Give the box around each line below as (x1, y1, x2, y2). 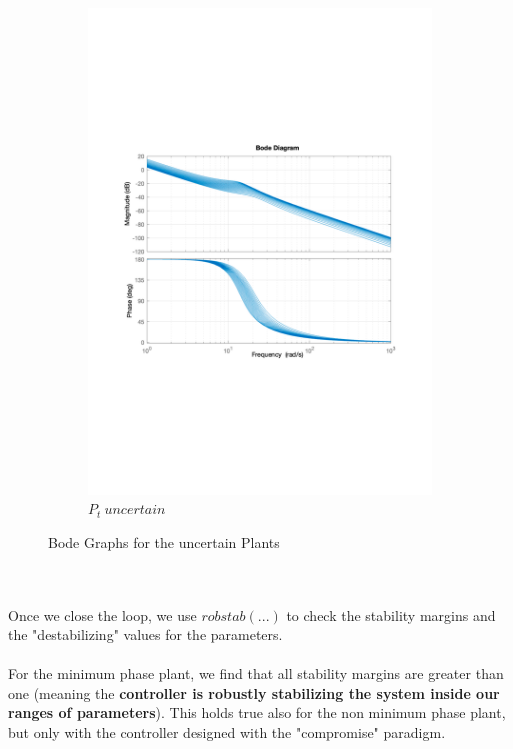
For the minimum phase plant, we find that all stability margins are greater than (8, 663, 504, 684)
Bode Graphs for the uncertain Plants (48, 531, 280, 552)
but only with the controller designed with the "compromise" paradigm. (8, 722, 446, 743)
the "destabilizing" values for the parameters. (8, 624, 283, 645)
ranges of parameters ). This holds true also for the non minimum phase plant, (8, 702, 506, 723)
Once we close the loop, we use (8, 604, 197, 625)
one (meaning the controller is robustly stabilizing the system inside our (8, 682, 500, 703)
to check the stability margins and (286, 604, 496, 625)
